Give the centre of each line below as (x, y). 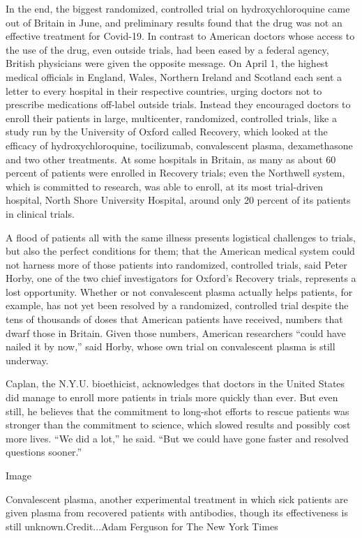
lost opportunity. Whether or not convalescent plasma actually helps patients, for (179, 291)
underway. (27, 360)
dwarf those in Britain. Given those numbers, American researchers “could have (176, 332)
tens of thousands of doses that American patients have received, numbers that (174, 319)
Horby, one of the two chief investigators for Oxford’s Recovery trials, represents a (181, 278)
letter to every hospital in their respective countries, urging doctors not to (164, 90)
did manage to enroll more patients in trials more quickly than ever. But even (172, 397)
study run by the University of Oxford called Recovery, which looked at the (167, 132)
